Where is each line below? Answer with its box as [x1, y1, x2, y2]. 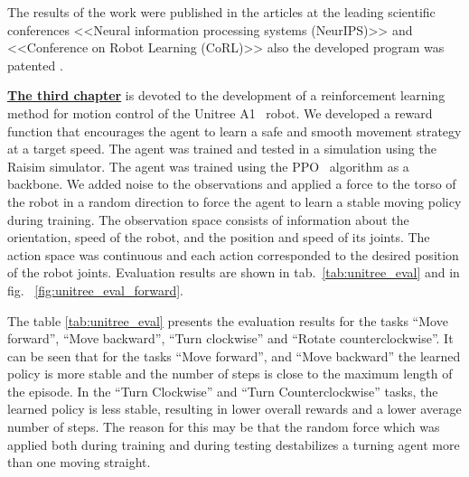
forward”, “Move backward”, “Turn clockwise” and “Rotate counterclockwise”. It [7, 329, 454, 348]
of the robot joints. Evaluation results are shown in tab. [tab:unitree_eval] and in [7, 263, 460, 282]
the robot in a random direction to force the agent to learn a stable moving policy [7, 192, 462, 210]
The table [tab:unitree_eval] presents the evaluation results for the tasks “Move [7, 311, 448, 330]
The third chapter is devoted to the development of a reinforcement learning [7, 86, 446, 105]
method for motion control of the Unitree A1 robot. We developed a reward [7, 103, 433, 122]
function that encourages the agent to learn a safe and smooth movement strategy [7, 121, 462, 140]
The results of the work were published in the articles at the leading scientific [7, 3, 436, 21]
